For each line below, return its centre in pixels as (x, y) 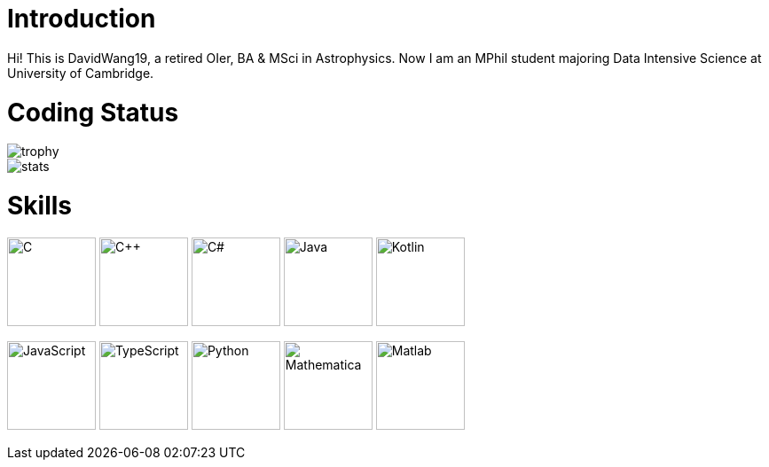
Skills (40, 206)
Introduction (82, 19)
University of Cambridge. (81, 73)
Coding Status (93, 112)
